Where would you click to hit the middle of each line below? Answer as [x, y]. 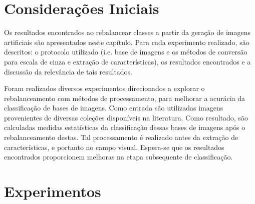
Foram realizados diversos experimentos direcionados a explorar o [104, 88]
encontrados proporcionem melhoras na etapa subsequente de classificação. [118, 157]
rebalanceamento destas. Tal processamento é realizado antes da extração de [121, 137]
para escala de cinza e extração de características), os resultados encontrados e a [127, 61]
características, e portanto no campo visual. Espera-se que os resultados [114, 147]
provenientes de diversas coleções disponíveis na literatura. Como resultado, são [126, 117]
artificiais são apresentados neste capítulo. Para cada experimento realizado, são [127, 42]
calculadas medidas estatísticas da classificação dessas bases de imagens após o [125, 127]
